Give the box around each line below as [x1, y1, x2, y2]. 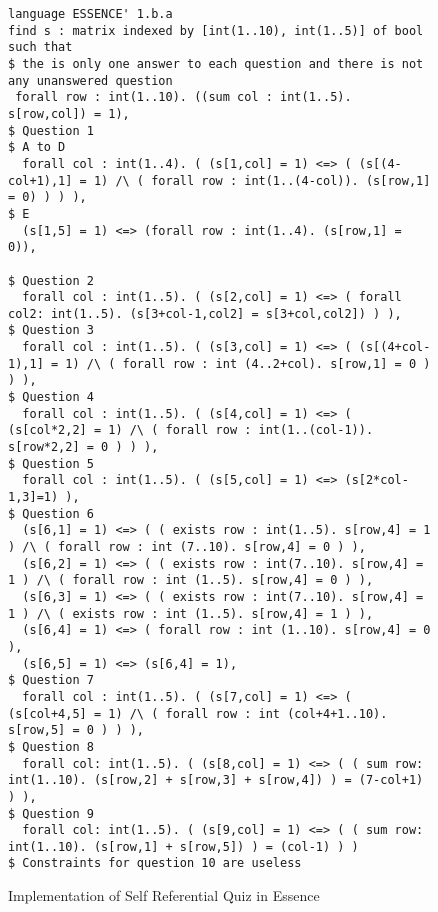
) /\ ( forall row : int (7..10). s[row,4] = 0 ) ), [8, 540, 366, 554]
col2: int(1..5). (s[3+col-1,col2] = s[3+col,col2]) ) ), [8, 306, 402, 321]
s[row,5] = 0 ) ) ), [8, 723, 145, 738]
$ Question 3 [8, 323, 94, 338]
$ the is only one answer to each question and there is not [8, 56, 424, 71]
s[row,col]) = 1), [8, 106, 130, 121]
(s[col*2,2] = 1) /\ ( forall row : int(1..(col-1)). [8, 423, 374, 438]
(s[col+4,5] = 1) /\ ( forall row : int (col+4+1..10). [8, 706, 388, 721]
